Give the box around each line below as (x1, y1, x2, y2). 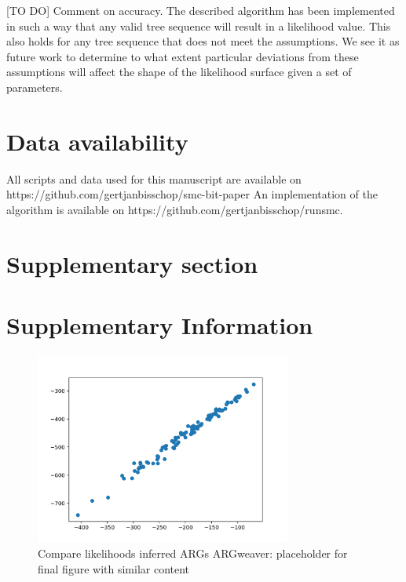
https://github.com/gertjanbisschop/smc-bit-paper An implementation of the (6, 186, 378, 202)
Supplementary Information (6, 309, 313, 341)
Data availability (6, 125, 188, 157)
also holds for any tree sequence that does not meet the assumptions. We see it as (6, 33, 400, 49)
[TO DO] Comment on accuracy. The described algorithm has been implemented (6, 2, 395, 18)
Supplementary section (6, 247, 258, 279)
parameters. (6, 78, 63, 95)
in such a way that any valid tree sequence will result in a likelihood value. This (6, 17, 391, 34)
